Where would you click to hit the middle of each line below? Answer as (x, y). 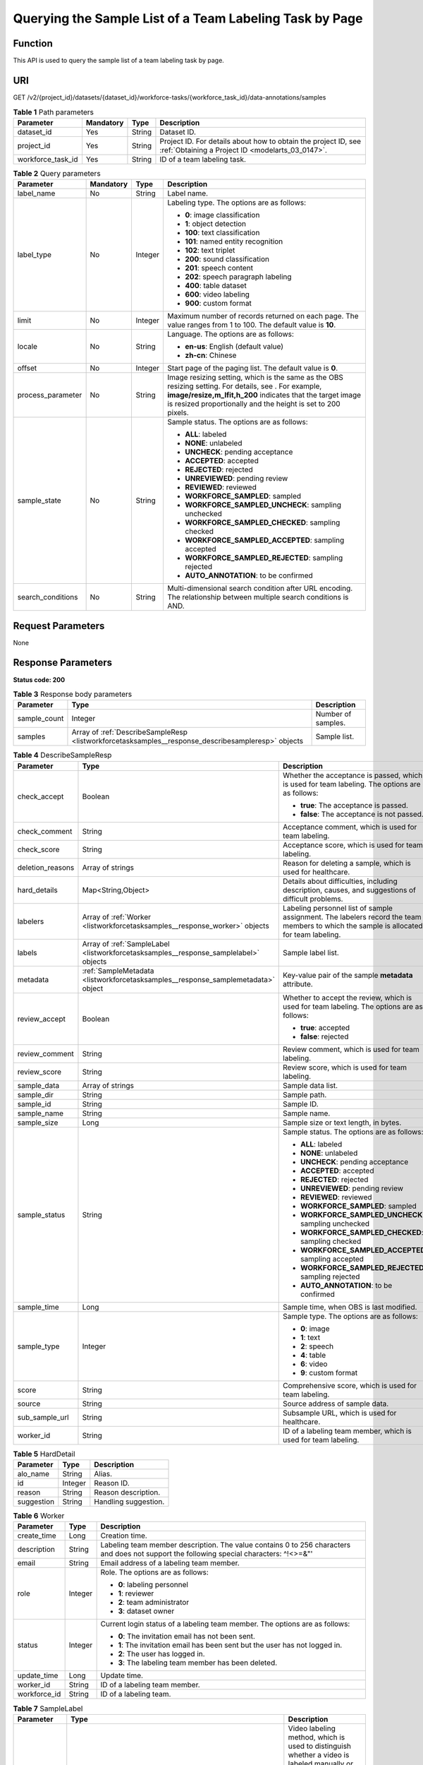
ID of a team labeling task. (203, 159)
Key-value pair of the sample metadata (348, 975)
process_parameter (50, 395)
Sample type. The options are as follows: (351, 1316)
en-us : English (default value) (234, 347)
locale (27, 347)
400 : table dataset (215, 286)
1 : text (311, 1337)
